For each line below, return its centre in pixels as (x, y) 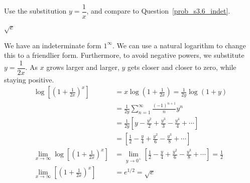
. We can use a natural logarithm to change (179, 45)
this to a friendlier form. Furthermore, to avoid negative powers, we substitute (124, 55)
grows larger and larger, (83, 67)
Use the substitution (35, 11)
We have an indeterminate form (53, 45)
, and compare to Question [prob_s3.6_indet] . (158, 11)
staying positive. (29, 79)
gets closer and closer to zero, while (182, 67)
